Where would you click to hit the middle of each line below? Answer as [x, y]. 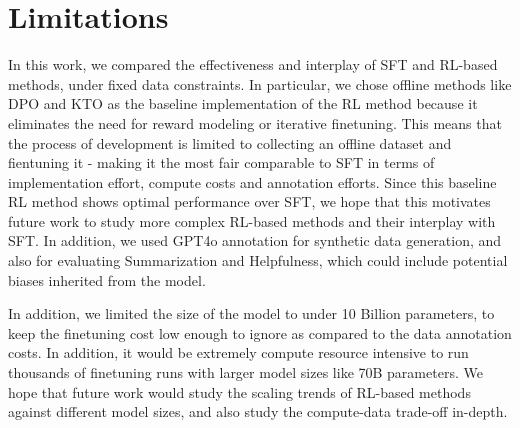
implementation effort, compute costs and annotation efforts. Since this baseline [252, 181]
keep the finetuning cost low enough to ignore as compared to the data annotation [260, 332]
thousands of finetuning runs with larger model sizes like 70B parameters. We [245, 372]
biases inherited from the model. [107, 279]
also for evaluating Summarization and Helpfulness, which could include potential [258, 260]
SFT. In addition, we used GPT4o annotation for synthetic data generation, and [255, 240]
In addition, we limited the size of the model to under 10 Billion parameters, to [251, 313]
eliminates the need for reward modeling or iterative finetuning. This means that [255, 122]
